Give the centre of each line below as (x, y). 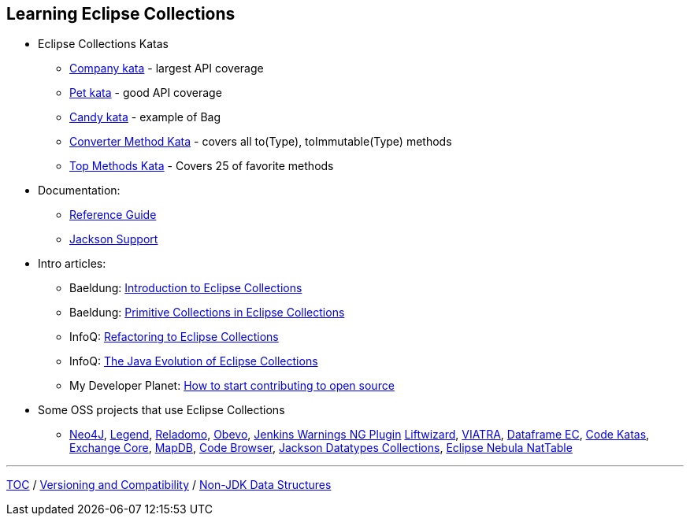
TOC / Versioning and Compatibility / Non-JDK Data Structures (169, 485)
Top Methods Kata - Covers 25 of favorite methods (202, 166)
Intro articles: (72, 264)
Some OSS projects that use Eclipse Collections (161, 410)
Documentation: (79, 191)
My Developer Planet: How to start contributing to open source (232, 386)
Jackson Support (114, 239)
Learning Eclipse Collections (121, 14)
